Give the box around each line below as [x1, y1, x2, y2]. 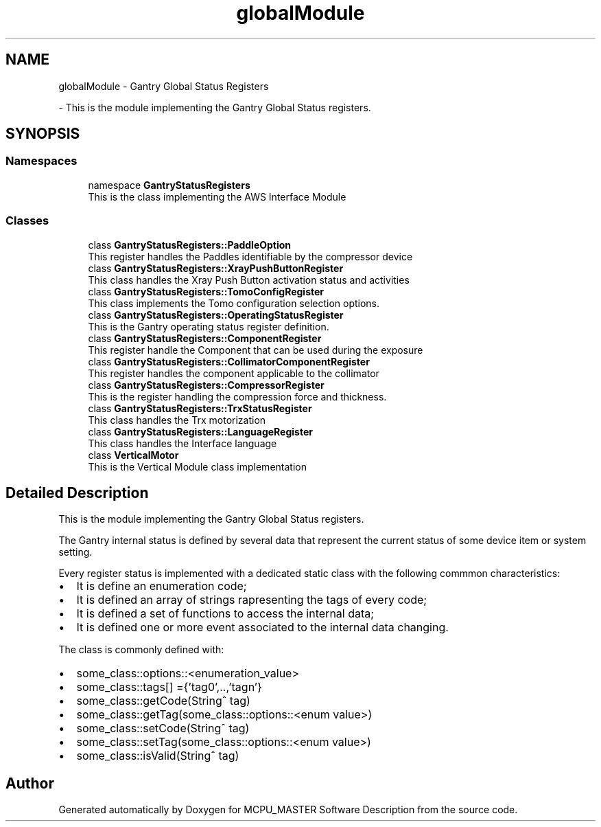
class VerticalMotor [88, 449, 179, 461]
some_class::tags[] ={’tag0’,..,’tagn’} [76, 680, 262, 694]
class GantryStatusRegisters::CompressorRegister [88, 378, 325, 391]
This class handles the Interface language [88, 437, 277, 449]
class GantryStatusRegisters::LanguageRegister [88, 425, 313, 438]
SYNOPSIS [5, 125, 80, 143]
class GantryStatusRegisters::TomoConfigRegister [88, 285, 325, 297]
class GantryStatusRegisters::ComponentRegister [88, 332, 322, 344]
